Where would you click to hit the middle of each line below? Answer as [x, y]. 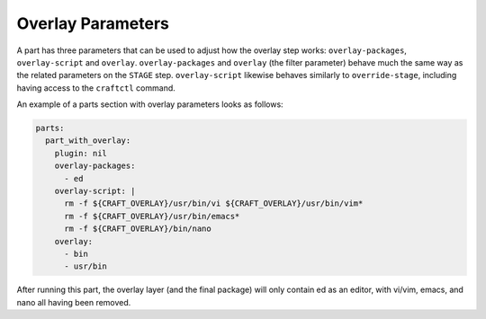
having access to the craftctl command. [96, 88]
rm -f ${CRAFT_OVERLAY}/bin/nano [138, 229]
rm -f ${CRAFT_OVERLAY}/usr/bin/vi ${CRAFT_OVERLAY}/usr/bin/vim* [214, 204]
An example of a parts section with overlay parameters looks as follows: [150, 104]
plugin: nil [81, 153]
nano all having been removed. [74, 302]
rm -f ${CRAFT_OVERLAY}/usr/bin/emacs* [152, 216]
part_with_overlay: [88, 141]
